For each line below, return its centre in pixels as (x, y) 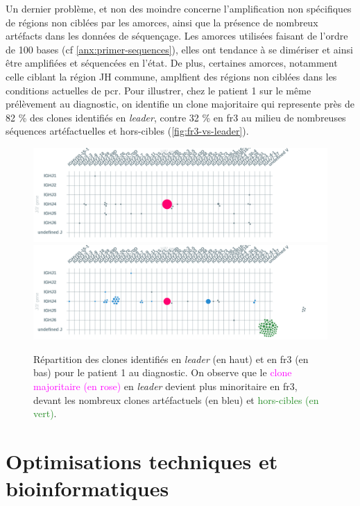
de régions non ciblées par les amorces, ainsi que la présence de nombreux (162, 22)
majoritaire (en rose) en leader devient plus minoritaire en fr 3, (165, 386)
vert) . (45, 413)
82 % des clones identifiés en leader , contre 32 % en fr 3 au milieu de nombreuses (176, 117)
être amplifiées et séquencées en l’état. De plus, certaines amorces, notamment (172, 63)
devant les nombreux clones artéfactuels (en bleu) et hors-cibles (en (176, 399)
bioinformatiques (87, 488)
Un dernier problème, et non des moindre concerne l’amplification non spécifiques (179, 8)
